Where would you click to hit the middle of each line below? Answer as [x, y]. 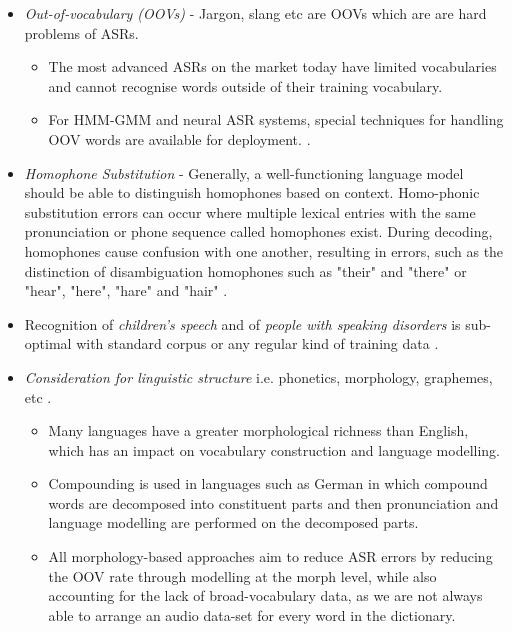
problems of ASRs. [81, 32]
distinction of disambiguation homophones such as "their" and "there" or [245, 270]
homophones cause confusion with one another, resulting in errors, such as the [264, 250]
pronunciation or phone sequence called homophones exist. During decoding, [258, 231]
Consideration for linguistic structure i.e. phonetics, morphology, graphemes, [258, 376]
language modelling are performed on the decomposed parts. [233, 522]
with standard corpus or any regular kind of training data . [257, 343]
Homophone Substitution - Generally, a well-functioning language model [244, 172]
